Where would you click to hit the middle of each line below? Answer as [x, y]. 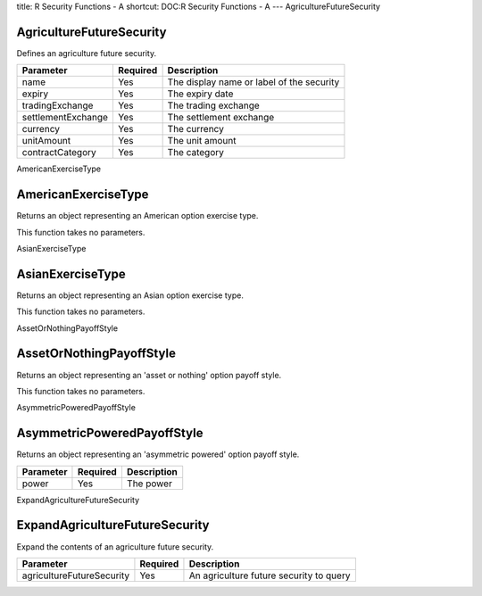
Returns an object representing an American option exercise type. [137, 216]
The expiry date [200, 94]
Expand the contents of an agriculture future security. [115, 546]
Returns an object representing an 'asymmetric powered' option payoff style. [158, 454]
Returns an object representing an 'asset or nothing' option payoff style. [149, 375]
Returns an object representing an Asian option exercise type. [130, 295]
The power [150, 484]
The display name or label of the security [253, 82]
